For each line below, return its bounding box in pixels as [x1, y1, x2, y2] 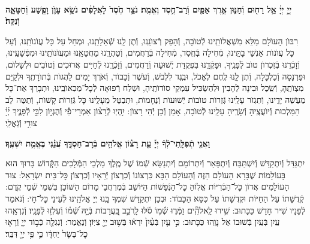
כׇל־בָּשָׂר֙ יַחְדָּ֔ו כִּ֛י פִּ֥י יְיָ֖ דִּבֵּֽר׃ [5, 227, 88, 239]
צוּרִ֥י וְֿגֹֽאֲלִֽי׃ [5, 116, 37, 129]
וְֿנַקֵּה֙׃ [5, 14, 20, 27]
